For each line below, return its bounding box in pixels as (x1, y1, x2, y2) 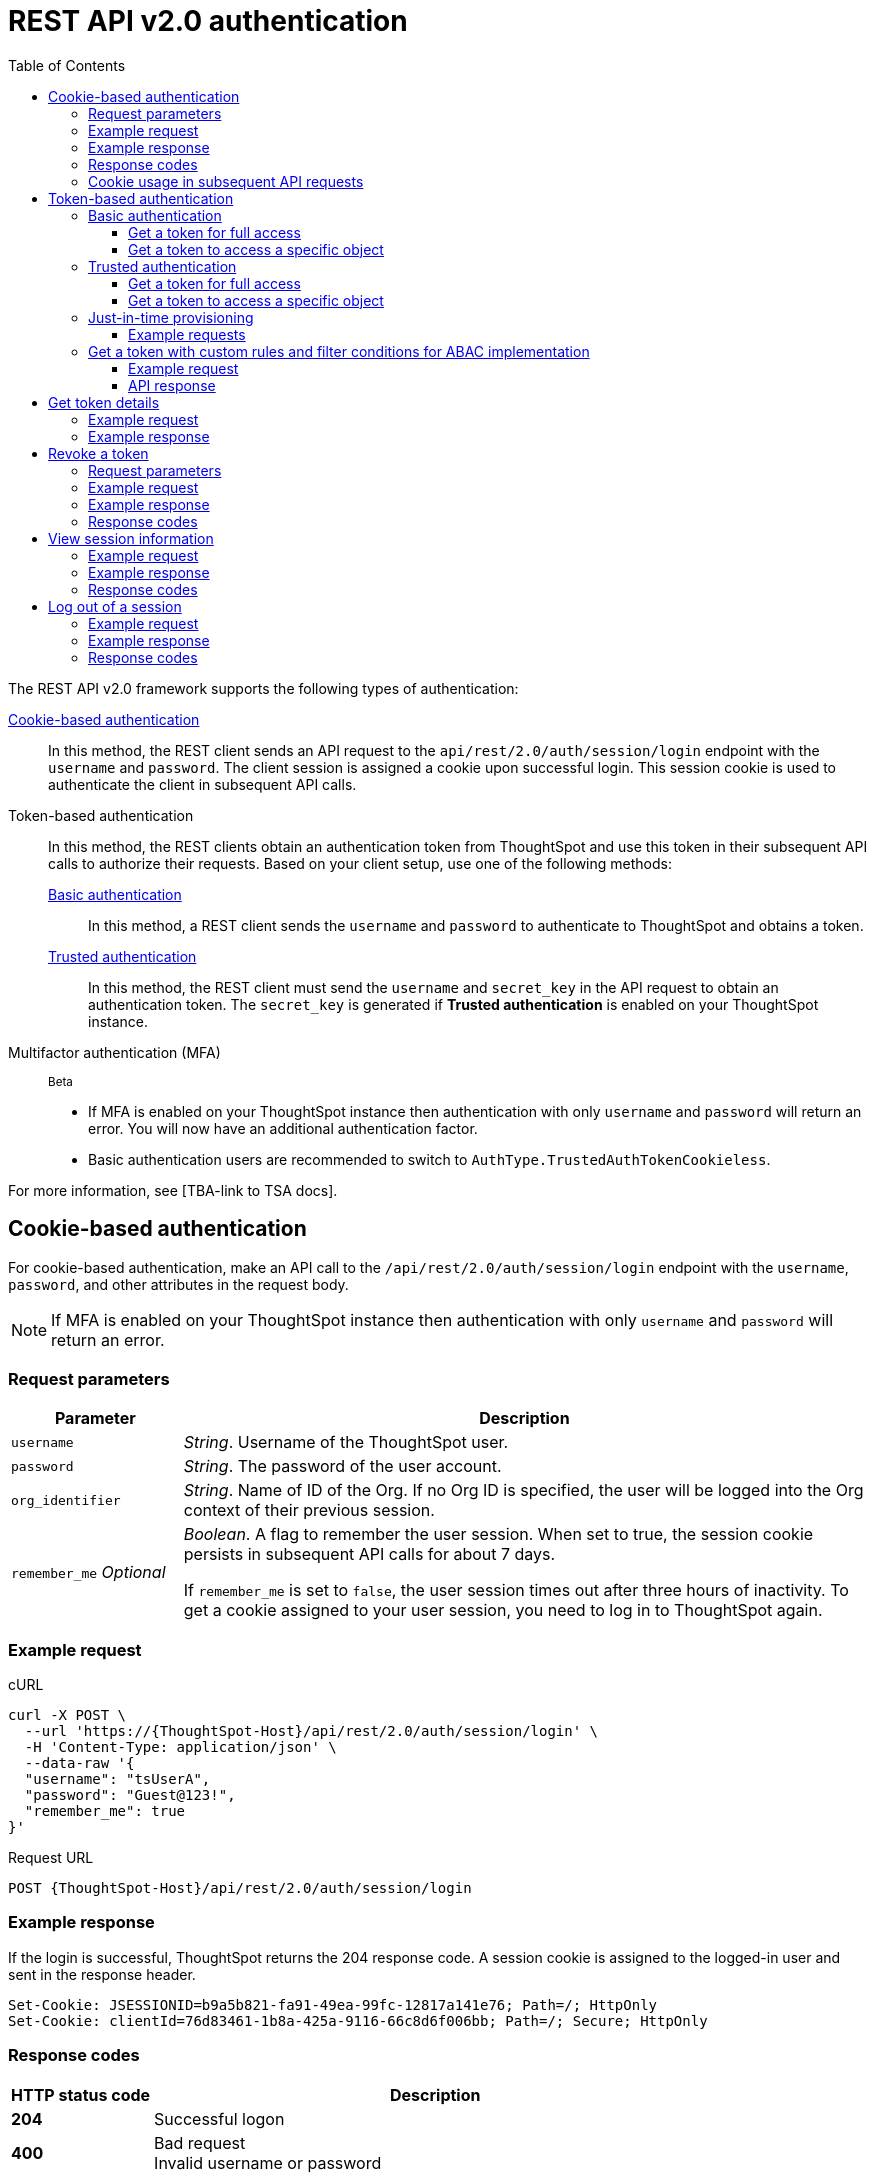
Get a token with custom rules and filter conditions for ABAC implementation (88, 342, 590, 360)
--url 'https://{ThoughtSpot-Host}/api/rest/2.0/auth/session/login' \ (24, 1723, 599, 1740)
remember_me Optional (11, 1562, 166, 1583)
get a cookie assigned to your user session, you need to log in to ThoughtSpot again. (183, 1600, 823, 1621)
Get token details (48, 393, 160, 411)
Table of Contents (8, 56, 126, 74)
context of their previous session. (183, 1500, 435, 1521)
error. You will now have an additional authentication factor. (88, 1119, 478, 1137)
